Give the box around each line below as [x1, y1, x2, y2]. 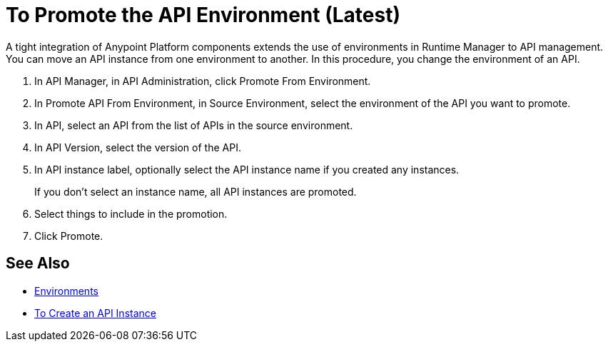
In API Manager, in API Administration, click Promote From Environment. [34, 74, 371, 87]
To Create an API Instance [34, 306, 156, 319]
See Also [6, 254, 70, 273]
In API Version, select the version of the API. [34, 141, 241, 154]
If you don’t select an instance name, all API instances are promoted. [34, 185, 357, 198]
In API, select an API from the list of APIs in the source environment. [34, 119, 353, 131]
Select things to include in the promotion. [34, 207, 228, 220]
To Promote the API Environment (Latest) [6, 3, 400, 27]
